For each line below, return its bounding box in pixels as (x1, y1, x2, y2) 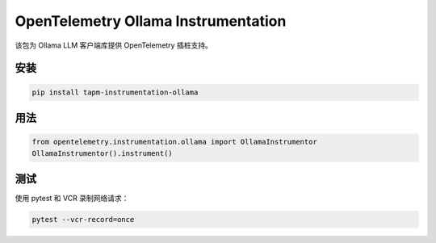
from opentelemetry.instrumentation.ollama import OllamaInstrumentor (31, 137, 318, 147)
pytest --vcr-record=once (31, 215, 135, 224)
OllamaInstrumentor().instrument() (31, 149, 173, 157)
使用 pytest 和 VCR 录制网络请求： (15, 194, 129, 203)
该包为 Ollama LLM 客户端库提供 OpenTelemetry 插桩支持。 (15, 40, 213, 50)
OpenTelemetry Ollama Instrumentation (15, 12, 287, 30)
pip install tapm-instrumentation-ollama (31, 87, 199, 97)
